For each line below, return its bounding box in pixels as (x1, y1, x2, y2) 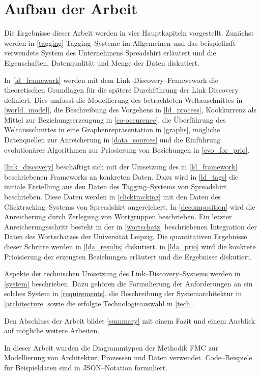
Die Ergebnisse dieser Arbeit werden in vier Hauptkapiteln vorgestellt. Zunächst (4, 27, 254, 38)
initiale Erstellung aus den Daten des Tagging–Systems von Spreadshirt (4, 181, 227, 192)
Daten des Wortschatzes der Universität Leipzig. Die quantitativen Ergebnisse (4, 231, 247, 242)
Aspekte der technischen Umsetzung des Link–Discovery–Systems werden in (4, 268, 241, 279)
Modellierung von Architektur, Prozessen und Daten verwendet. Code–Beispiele (4, 352, 252, 363)
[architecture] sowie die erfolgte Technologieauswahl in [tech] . (4, 298, 194, 308)
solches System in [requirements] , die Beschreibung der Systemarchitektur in (4, 288, 242, 299)
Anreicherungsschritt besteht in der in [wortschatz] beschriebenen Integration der (4, 221, 257, 232)
